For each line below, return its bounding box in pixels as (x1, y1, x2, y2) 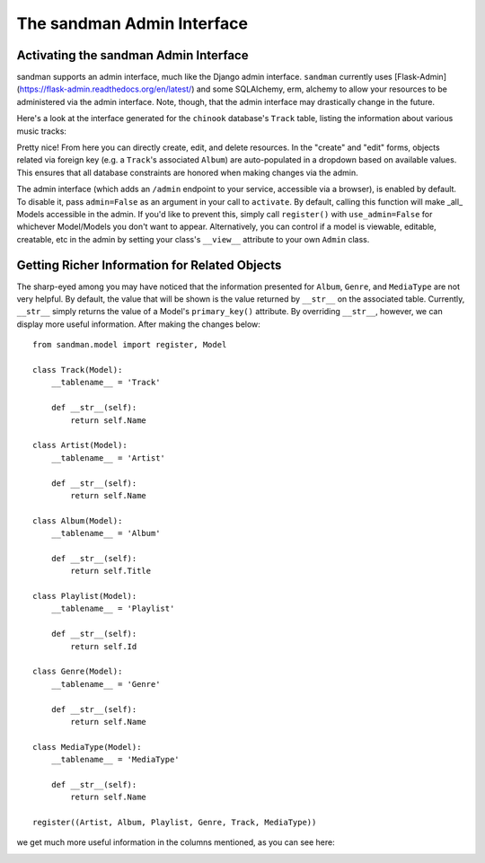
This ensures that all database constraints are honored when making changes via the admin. (16, 167, 358, 178)
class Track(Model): (32, 365, 123, 374)
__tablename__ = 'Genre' (50, 679, 161, 689)
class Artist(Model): (32, 440, 128, 451)
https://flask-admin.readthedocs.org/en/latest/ (19, 84, 192, 94)
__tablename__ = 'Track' (50, 377, 161, 388)
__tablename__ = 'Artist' (50, 453, 166, 462)
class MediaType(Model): (32, 742, 142, 752)
